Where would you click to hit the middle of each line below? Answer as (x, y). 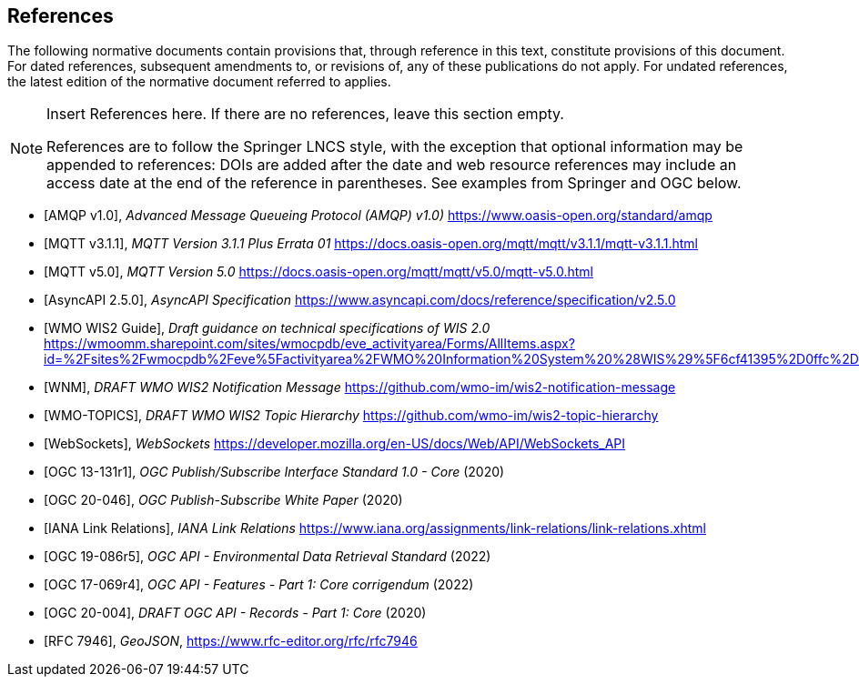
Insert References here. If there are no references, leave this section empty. (305, 114)
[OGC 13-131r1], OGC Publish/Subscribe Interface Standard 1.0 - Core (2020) (274, 472)
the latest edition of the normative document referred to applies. (199, 82)
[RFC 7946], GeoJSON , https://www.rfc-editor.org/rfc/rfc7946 (231, 641)
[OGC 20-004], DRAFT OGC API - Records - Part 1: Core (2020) (235, 613)
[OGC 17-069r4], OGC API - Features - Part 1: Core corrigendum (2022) (259, 585)
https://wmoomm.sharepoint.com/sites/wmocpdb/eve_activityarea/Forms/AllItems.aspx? (309, 344)
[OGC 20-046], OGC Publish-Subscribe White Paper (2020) (223, 500)
